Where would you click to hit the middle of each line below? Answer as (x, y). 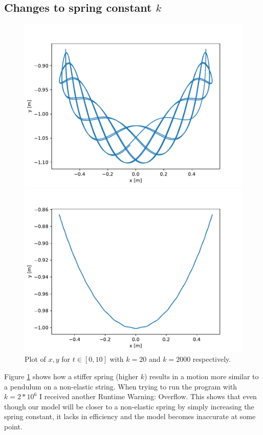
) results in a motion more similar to (201, 376)
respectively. (212, 359)
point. (13, 426)
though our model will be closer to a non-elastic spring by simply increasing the (129, 406)
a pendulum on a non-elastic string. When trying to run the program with (121, 386)
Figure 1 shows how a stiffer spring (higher (71, 376)
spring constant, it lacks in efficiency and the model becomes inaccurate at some (130, 416)
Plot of (35, 359)
